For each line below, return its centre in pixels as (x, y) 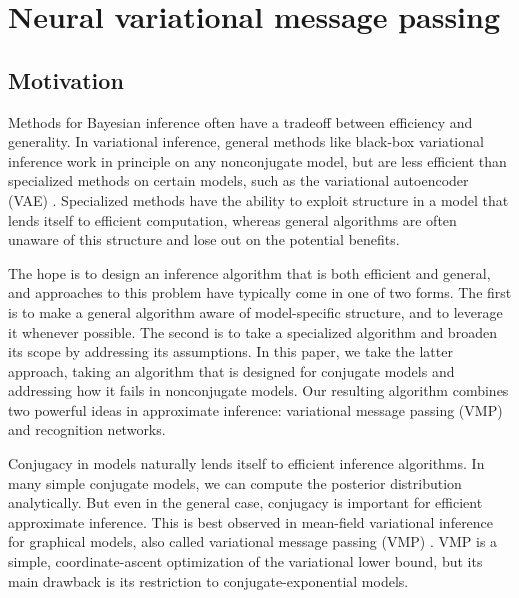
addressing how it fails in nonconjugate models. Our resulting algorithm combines (258, 390)
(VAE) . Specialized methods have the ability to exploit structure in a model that (258, 199)
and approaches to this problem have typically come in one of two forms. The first (260, 292)
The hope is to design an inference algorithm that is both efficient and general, (249, 272)
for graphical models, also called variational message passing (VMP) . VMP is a (253, 541)
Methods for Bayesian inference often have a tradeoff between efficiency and (240, 121)
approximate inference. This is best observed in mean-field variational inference (251, 521)
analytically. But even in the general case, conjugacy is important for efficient (245, 502)
